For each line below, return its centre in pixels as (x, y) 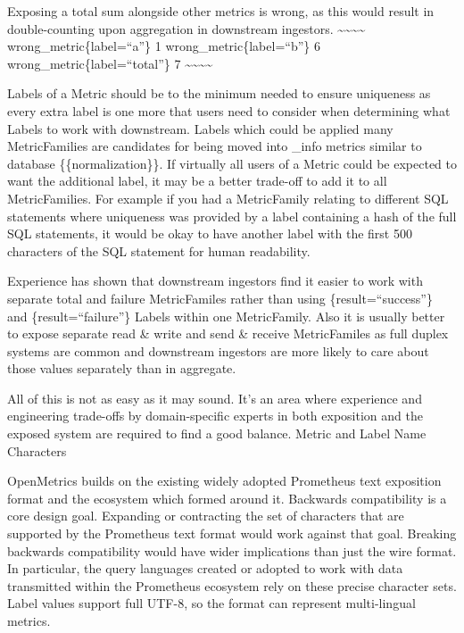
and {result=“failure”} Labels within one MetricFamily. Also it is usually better (226, 316)
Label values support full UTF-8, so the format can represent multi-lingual (211, 603)
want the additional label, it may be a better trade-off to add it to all (197, 181)
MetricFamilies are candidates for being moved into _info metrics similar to (215, 146)
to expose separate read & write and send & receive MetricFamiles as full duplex (228, 333)
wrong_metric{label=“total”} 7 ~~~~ (110, 63)
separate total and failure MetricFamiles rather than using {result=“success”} (220, 298)
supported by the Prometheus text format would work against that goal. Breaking (232, 533)
